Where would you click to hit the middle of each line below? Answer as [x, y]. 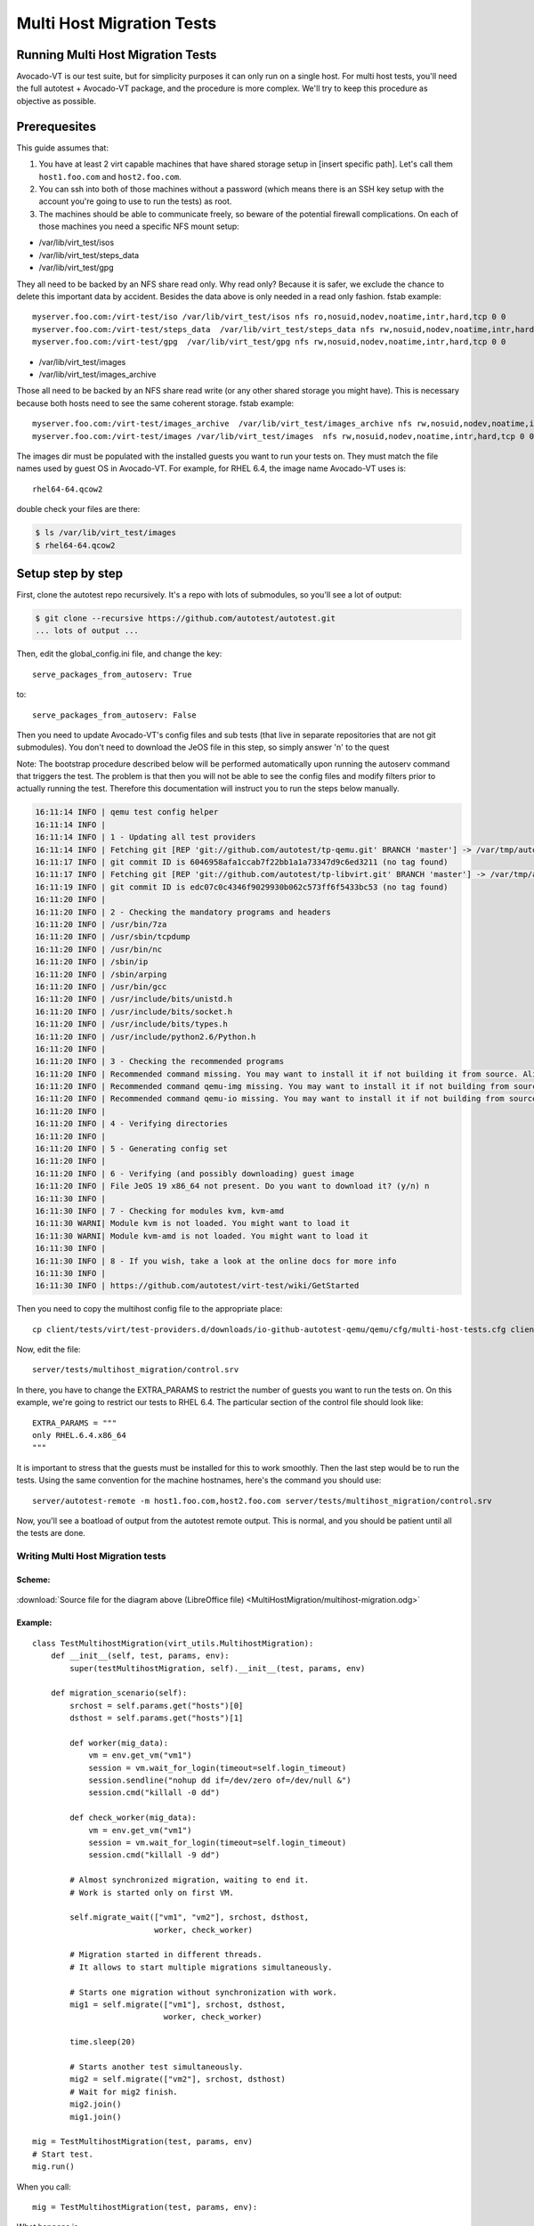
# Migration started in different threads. [166, 1955]
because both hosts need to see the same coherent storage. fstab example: [155, 403]
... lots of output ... [87, 631]
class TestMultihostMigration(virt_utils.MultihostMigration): [173, 1643]
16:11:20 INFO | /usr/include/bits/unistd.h [134, 999]
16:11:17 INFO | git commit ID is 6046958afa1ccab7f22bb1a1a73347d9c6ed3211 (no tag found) [242, 862]
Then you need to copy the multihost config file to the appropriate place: [150, 1309]
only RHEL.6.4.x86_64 [79, 1435]
